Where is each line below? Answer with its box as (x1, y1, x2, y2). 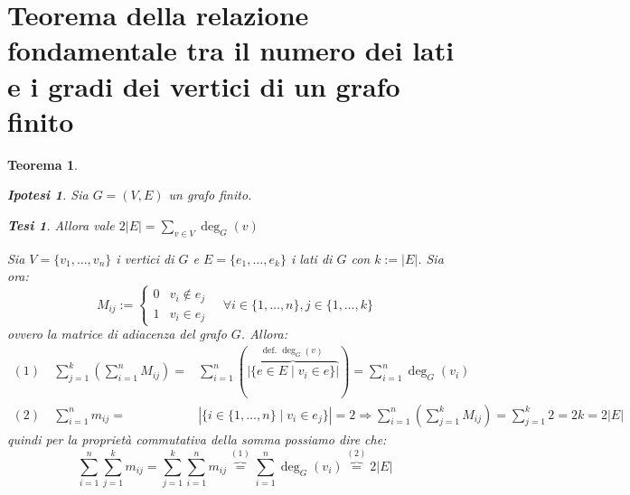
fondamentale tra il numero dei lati (7, 32, 455, 69)
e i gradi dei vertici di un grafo (7, 67, 400, 104)
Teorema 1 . (7, 154, 78, 173)
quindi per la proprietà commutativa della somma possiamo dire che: (7, 429, 387, 448)
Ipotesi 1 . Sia (7, 185, 89, 204)
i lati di (290, 248, 333, 267)
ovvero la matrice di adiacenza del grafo (7, 324, 227, 343)
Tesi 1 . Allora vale (7, 215, 115, 234)
